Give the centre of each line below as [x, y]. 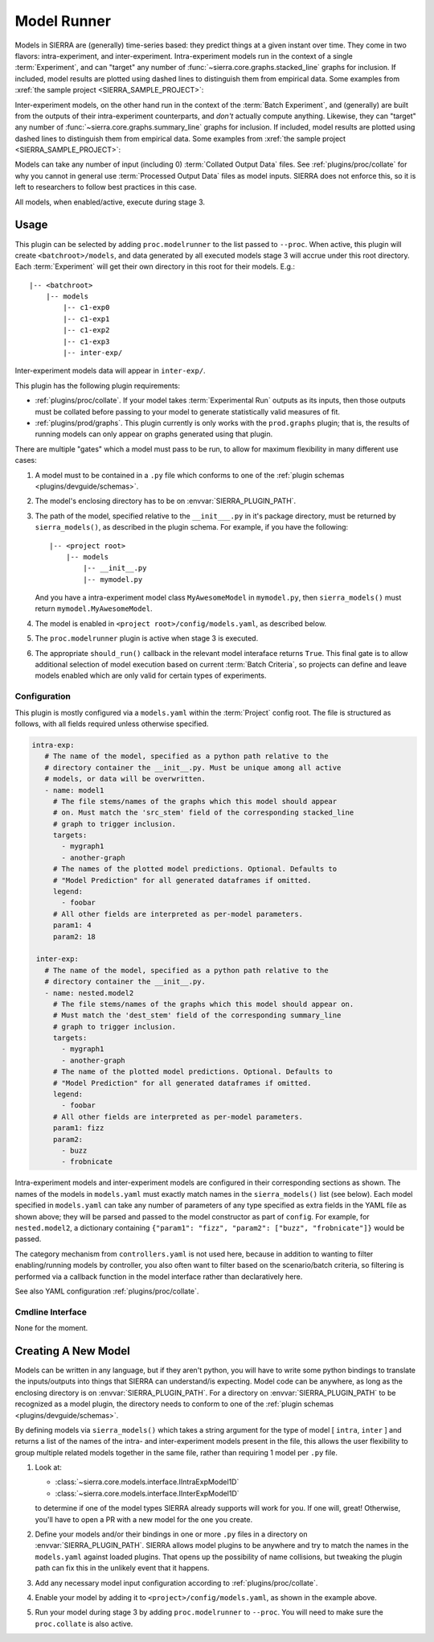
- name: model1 [74, 790]
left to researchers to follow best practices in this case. [106, 187]
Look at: [48, 1467]
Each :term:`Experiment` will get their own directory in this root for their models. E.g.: [155, 266]
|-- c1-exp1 [86, 319]
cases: [26, 460]
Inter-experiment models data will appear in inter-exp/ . [110, 371]
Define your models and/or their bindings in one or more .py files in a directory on [171, 1534]
